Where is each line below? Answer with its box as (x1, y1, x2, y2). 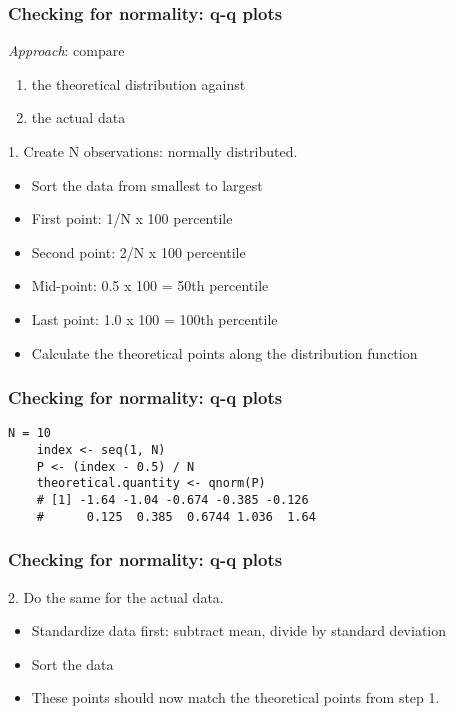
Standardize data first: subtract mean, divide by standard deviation (31, 620, 447, 641)
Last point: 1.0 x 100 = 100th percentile (31, 308, 278, 329)
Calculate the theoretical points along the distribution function (31, 342, 418, 363)
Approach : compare (8, 40, 125, 61)
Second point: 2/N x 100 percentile (31, 241, 246, 262)
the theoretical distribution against (31, 73, 246, 94)
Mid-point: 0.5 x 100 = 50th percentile (31, 275, 269, 296)
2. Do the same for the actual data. (8, 586, 224, 607)
